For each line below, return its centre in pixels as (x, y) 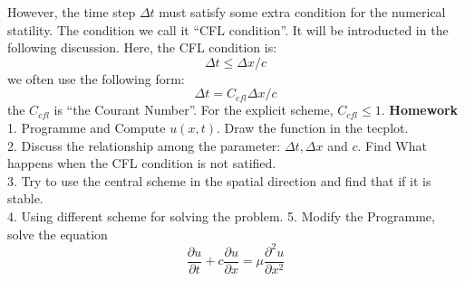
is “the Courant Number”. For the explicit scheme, (194, 110)
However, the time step (72, 12)
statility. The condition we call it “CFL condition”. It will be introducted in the (228, 29)
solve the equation (58, 234)
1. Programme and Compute (87, 127)
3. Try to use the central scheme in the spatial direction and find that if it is (219, 180)
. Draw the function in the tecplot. (312, 127)
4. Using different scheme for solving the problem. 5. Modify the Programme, (221, 215)
